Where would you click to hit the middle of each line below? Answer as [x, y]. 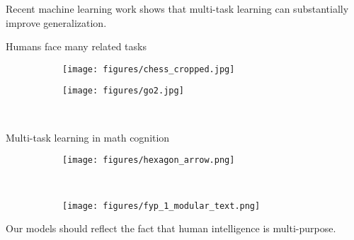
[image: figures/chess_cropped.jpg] [149, 69]
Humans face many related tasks [76, 46]
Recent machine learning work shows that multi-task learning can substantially [177, 8]
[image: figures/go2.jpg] [123, 91]
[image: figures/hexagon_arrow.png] [149, 160]
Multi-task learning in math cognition [88, 137]
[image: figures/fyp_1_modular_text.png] [161, 206]
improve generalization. [56, 22]
